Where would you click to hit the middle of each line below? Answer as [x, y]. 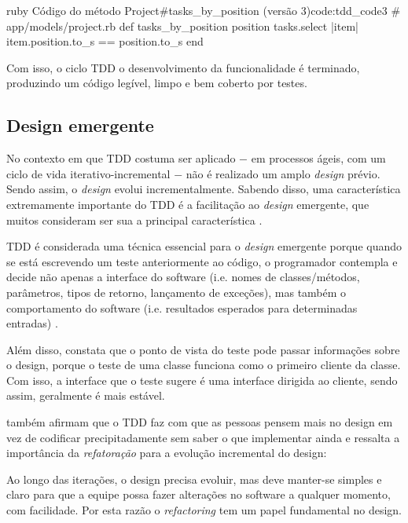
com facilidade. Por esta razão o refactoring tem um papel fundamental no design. [204, 510]
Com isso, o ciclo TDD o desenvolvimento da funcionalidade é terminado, [183, 67]
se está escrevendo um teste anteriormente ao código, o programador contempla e [202, 261]
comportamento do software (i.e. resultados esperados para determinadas [182, 307]
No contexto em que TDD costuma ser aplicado [121, 158]
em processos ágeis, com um [318, 158]
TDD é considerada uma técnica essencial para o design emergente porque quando [204, 246]
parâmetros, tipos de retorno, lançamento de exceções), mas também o [176, 292]
